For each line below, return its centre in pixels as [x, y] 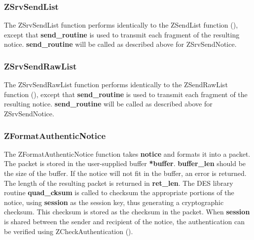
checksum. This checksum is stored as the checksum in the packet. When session [127, 212]
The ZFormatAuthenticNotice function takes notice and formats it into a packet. [127, 154]
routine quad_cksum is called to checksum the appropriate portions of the [119, 192]
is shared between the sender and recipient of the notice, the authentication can [124, 221]
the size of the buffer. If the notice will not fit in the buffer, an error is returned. [125, 173]
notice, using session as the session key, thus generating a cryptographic [114, 202]
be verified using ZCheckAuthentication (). [69, 231]
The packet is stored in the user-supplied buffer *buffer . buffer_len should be [125, 163]
